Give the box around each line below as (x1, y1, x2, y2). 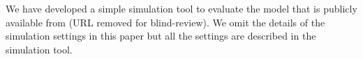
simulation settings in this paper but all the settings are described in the (6, 28, 316, 43)
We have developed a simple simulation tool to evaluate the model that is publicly (6, 1, 357, 15)
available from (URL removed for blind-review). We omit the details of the (6, 15, 325, 29)
